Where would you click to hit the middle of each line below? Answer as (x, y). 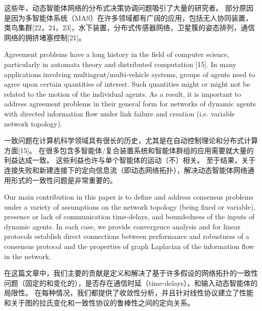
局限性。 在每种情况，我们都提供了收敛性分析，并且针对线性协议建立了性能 (129, 293)
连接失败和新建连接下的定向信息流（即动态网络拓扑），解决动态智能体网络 (126, 170)
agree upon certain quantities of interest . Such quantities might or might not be (127, 84)
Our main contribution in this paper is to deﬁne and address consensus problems (129, 197)
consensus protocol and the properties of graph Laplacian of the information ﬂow (129, 246)
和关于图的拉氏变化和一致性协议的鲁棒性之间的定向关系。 (99, 303)
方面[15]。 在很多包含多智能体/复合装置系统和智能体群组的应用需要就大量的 (129, 150)
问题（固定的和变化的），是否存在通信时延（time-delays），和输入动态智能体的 (131, 283)
